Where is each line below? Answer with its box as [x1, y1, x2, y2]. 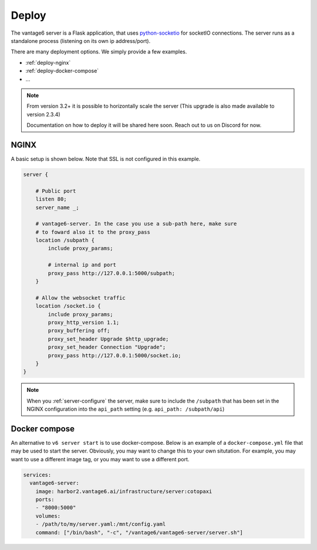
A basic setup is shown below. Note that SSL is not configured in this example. [11, 155, 201, 162]
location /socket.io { [35, 303, 101, 310]
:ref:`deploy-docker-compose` [25, 68, 99, 75]
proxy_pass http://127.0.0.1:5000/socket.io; [48, 352, 181, 358]
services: [23, 471, 52, 478]
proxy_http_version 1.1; [48, 319, 120, 326]
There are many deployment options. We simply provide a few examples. [11, 48, 187, 55]
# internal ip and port [48, 261, 117, 269]
